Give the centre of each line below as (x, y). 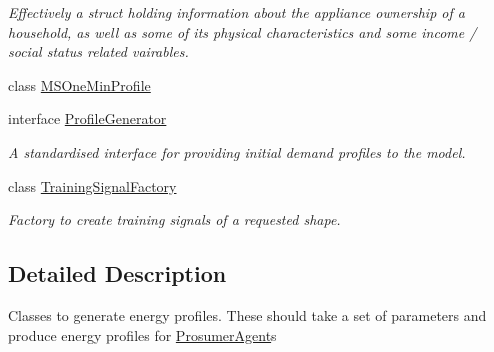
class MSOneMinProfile (79, 84)
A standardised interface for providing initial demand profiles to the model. (237, 151)
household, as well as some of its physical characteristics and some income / (242, 31)
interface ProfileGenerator (87, 118)
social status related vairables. (98, 51)
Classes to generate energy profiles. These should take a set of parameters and (247, 314)
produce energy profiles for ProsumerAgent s (142, 334)
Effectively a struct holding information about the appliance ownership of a (236, 12)
